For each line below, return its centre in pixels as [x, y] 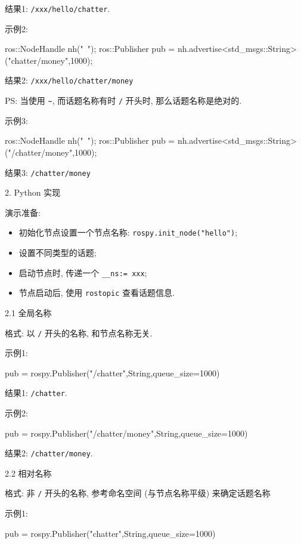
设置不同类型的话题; [58, 253]
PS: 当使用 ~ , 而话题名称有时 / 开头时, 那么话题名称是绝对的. [123, 101]
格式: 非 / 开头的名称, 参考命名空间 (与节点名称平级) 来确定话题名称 [138, 493]
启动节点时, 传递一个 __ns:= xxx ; [83, 272]
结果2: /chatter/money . [49, 453]
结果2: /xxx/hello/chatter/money [69, 80]
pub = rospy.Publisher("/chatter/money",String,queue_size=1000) [126, 433]
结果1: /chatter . [36, 393]
